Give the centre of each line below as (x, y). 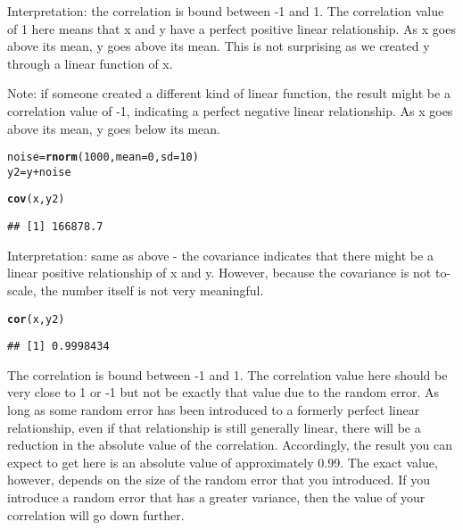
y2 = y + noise (39, 172)
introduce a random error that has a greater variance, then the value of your (216, 497)
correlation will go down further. (96, 514)
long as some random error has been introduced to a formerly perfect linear (214, 410)
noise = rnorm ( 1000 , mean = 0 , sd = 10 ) (103, 157)
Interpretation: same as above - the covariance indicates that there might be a (220, 255)
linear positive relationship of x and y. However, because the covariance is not (219, 273)
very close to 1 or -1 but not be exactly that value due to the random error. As (223, 392)
